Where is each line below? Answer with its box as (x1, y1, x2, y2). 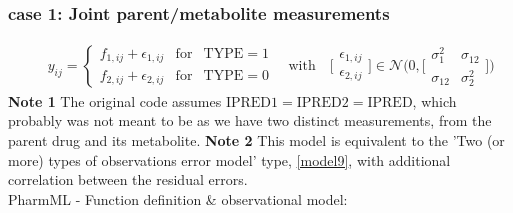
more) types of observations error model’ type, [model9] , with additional (8, 149, 451, 170)
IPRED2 (296, 95, 349, 110)
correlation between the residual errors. (8, 169, 248, 190)
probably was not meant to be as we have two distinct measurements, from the (8, 110, 492, 131)
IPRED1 (225, 95, 279, 110)
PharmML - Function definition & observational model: (8, 188, 348, 209)
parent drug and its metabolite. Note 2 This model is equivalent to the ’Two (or (8, 129, 505, 150)
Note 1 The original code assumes (8, 90, 222, 111)
